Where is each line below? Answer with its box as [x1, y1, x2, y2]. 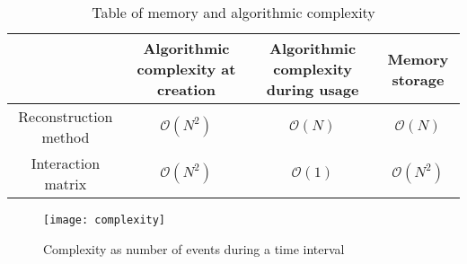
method [41, 127, 90, 147]
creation [157, 79, 216, 100]
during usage [266, 79, 359, 100]
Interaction [31, 153, 101, 173]
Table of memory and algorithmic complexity [92, 2, 375, 22]
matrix [44, 173, 87, 194]
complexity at [137, 58, 236, 79]
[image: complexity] [43, 214, 166, 226]
